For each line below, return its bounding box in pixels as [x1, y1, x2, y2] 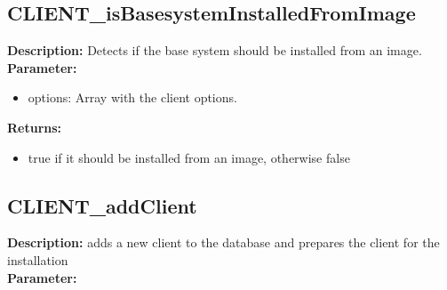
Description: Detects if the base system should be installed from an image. [7, 41, 422, 60]
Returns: [7, 117, 62, 136]
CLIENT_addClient [7, 191, 197, 219]
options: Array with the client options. [28, 88, 237, 107]
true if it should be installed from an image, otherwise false [28, 148, 350, 166]
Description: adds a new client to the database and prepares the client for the [7, 233, 440, 252]
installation [7, 250, 68, 269]
